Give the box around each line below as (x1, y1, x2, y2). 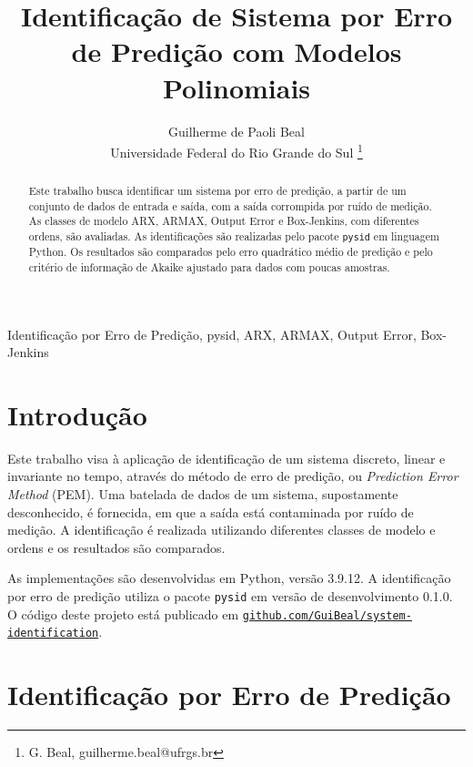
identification (7, 627, 99, 640)
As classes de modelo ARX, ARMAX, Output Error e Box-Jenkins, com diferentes (28, 213, 419, 229)
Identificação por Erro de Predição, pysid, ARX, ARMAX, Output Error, (7, 324, 417, 343)
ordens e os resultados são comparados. (7, 537, 226, 557)
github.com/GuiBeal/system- (242, 608, 412, 622)
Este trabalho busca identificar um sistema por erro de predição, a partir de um (28, 183, 407, 199)
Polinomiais (162, 68, 311, 106)
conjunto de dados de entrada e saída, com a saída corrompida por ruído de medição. (28, 198, 432, 213)
